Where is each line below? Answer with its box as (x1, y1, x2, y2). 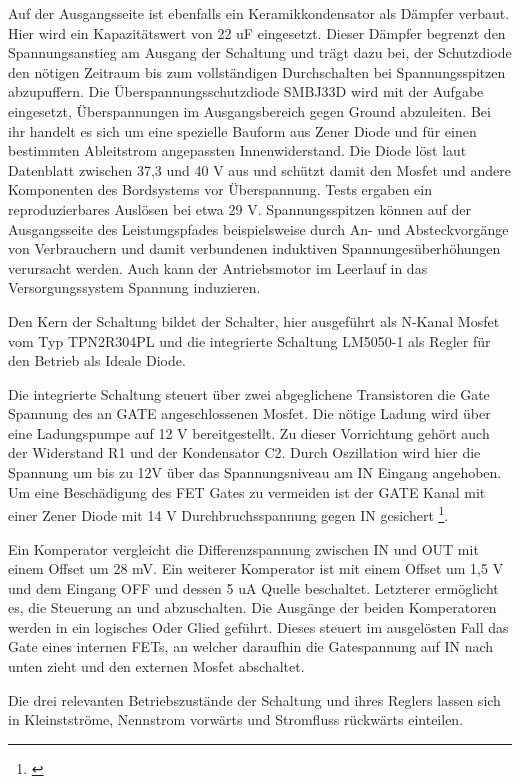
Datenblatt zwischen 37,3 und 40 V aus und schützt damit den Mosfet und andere (8, 159, 511, 180)
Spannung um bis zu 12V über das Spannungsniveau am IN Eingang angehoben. (8, 462, 502, 483)
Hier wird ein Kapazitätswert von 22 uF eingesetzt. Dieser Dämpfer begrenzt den (8, 22, 506, 43)
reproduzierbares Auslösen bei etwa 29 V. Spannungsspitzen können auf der (8, 198, 471, 219)
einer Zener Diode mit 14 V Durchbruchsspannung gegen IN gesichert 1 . (8, 502, 449, 525)
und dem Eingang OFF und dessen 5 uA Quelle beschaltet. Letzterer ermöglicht (8, 577, 499, 598)
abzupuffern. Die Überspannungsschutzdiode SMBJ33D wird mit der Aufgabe (8, 81, 484, 102)
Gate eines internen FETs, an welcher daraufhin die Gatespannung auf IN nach (8, 636, 494, 657)
